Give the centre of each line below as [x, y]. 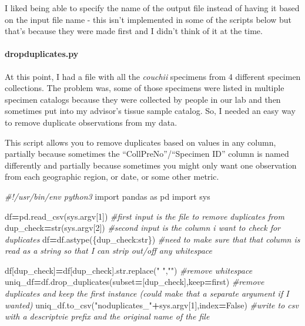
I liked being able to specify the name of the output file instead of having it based [152, 8]
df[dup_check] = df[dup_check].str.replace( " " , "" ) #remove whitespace [129, 270]
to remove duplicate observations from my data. [91, 122]
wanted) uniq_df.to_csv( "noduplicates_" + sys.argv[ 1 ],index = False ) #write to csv [152, 305]
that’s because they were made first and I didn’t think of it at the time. [134, 31]
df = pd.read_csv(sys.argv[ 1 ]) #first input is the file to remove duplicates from [145, 216]
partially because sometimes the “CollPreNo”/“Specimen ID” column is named [147, 154]
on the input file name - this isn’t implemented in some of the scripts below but [148, 19]
